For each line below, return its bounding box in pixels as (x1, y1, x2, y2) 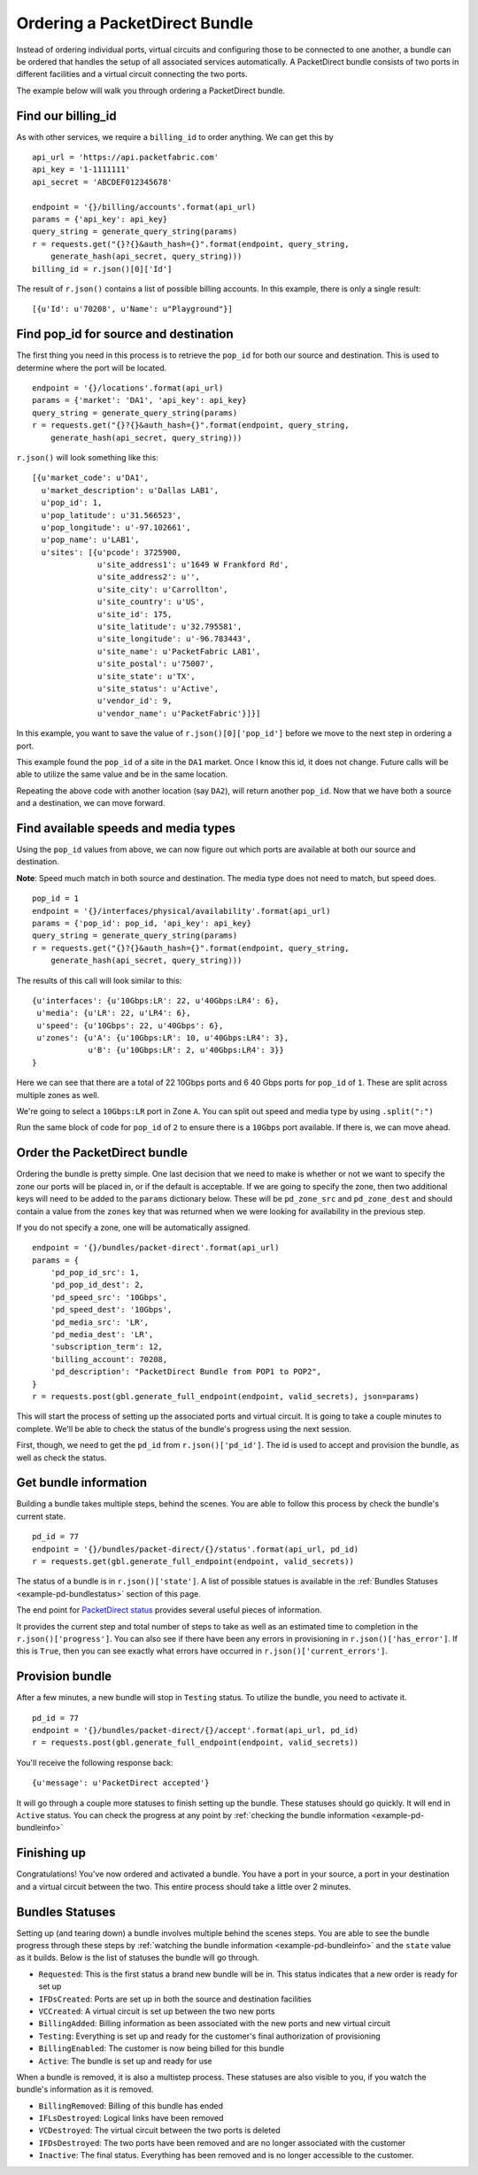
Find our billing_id (16, 108, 117, 123)
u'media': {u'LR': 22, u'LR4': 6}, (36, 1008, 191, 1018)
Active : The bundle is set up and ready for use (38, 2055, 212, 2066)
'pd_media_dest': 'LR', (50, 1329, 154, 1340)
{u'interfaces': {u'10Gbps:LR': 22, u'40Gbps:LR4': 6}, (32, 995, 280, 1005)
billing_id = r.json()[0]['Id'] (32, 264, 173, 274)
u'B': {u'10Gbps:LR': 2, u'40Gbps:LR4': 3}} (88, 1045, 285, 1056)
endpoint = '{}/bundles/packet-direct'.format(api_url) (32, 1242, 280, 1253)
